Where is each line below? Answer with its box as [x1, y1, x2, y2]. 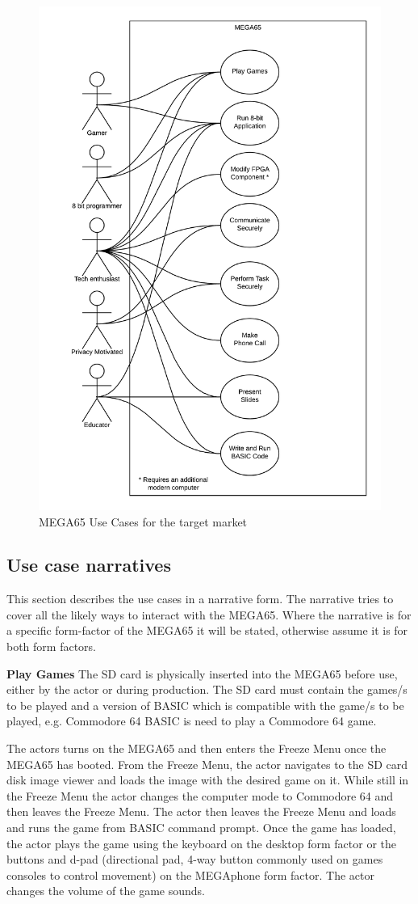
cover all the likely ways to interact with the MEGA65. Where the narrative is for [6, 606, 412, 623]
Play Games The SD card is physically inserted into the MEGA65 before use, [6, 665, 398, 682]
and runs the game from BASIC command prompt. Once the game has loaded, [6, 819, 396, 836]
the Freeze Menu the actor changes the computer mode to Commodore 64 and [6, 787, 394, 804]
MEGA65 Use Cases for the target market [39, 513, 248, 530]
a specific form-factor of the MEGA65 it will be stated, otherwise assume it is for [6, 622, 408, 639]
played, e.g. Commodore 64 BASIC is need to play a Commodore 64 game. [6, 712, 377, 729]
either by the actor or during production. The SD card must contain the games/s [6, 681, 408, 698]
